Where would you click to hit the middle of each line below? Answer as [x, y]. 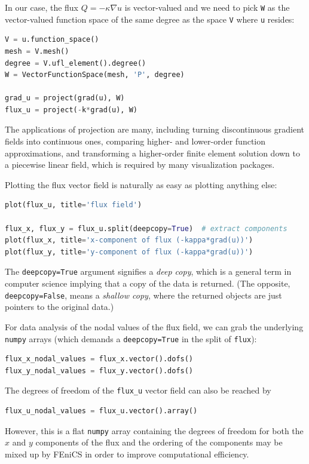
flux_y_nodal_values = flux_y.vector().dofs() [99, 371]
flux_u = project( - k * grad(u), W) [71, 110]
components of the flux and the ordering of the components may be [159, 442]
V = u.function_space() [52, 40]
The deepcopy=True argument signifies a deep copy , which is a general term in [148, 271]
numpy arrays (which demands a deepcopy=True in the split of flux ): [131, 338]
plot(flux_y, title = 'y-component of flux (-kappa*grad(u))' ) [129, 252]
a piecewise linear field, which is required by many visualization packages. [140, 165]
